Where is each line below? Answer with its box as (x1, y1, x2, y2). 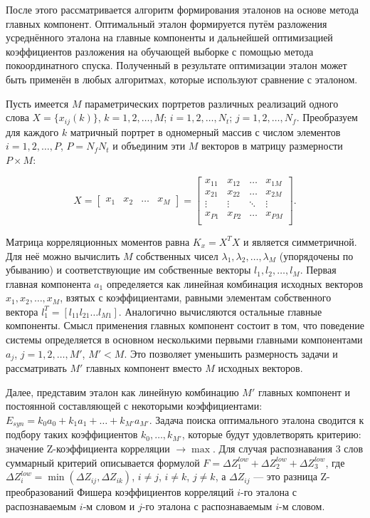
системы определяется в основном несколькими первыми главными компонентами (6, 332, 363, 347)
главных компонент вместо (86, 361, 202, 375)
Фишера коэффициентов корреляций (77, 485, 234, 499)
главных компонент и (258, 384, 350, 399)
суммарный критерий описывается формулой (6, 455, 200, 470)
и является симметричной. (243, 234, 357, 249)
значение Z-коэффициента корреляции (6, 440, 170, 455)
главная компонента (6, 276, 91, 291)
